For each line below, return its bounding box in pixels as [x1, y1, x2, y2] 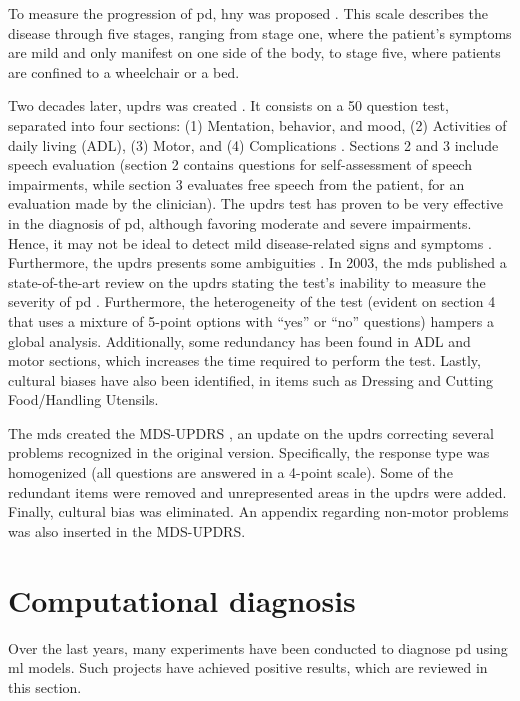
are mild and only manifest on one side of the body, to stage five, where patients [8, 42, 501, 63]
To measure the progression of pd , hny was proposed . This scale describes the [8, 3, 489, 23]
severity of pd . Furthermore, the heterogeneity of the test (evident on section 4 [8, 291, 496, 312]
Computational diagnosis [8, 579, 356, 620]
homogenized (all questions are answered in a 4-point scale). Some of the [8, 462, 453, 483]
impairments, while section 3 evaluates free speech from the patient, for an [8, 173, 465, 194]
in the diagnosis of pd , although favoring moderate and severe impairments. [8, 212, 472, 233]
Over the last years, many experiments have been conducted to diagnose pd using [8, 637, 508, 658]
